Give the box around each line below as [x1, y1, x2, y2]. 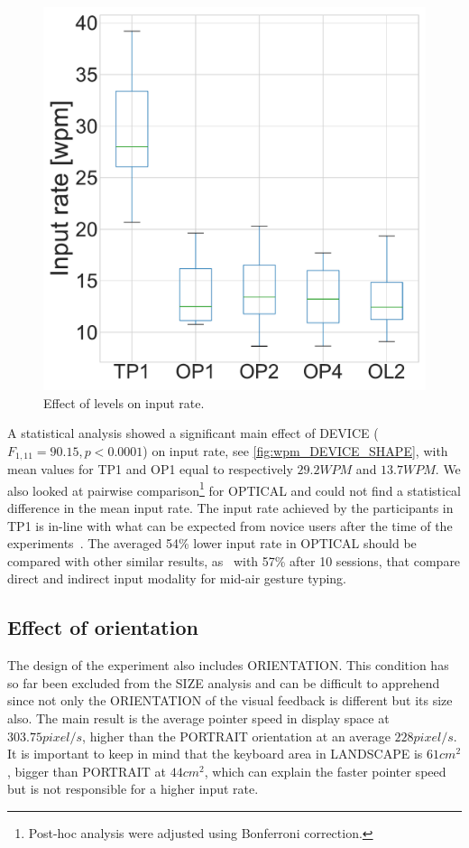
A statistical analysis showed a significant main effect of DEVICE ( [7, 424, 379, 443]
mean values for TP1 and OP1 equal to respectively [7, 460, 293, 479]
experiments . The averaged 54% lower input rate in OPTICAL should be [7, 534, 417, 553]
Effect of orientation [7, 613, 198, 641]
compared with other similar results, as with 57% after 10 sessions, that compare [7, 551, 461, 570]
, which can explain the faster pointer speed [204, 761, 446, 780]
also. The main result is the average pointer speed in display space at [7, 709, 390, 728]
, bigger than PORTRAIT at [7, 761, 167, 780]
